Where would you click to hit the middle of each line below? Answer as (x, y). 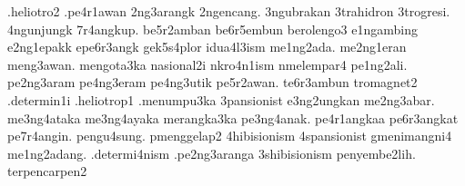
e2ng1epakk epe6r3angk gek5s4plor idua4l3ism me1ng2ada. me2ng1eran (207, 47)
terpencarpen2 (47, 171)
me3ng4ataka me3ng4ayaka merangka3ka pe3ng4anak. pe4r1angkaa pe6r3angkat (233, 117)
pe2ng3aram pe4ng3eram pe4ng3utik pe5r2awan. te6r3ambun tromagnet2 (212, 82)
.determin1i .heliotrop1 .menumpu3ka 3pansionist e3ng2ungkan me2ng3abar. (221, 99)
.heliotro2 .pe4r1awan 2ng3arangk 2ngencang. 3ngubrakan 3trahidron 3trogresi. (229, 11)
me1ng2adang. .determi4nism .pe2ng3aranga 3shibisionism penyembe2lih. (212, 153)
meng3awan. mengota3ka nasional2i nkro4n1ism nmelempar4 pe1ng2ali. (207, 64)
